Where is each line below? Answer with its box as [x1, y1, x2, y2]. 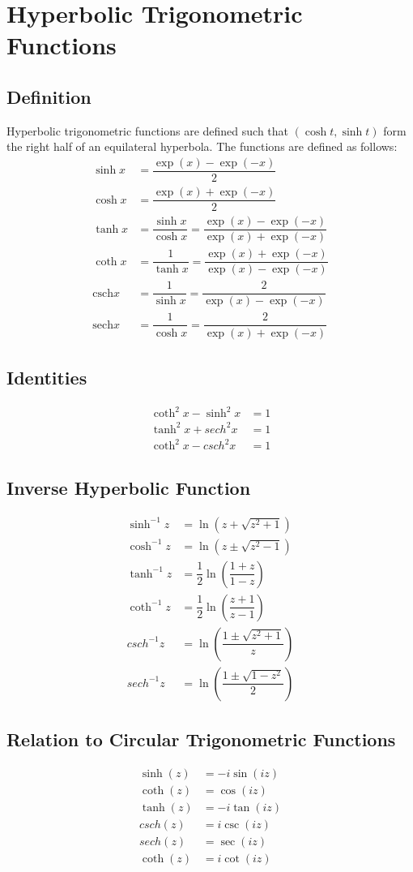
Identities [6, 364, 87, 389]
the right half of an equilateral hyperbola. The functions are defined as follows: [6, 138, 398, 155]
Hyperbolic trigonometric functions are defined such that [6, 122, 289, 139]
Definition [6, 84, 92, 109]
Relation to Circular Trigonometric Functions [6, 727, 396, 752]
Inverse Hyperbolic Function [6, 475, 251, 500]
